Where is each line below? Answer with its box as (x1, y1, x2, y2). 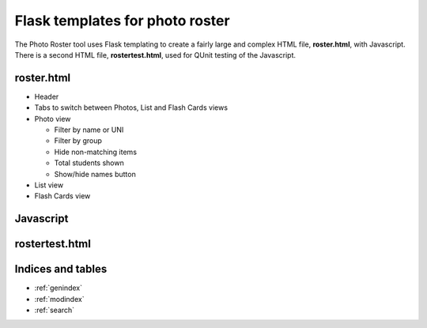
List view (34, 180, 63, 190)
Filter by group (54, 136, 103, 145)
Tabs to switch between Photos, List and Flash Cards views (34, 103, 229, 112)
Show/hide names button (54, 169, 136, 179)
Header (34, 92, 59, 101)
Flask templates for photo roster (14, 12, 230, 29)
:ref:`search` (34, 305, 75, 315)
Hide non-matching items (54, 147, 138, 156)
